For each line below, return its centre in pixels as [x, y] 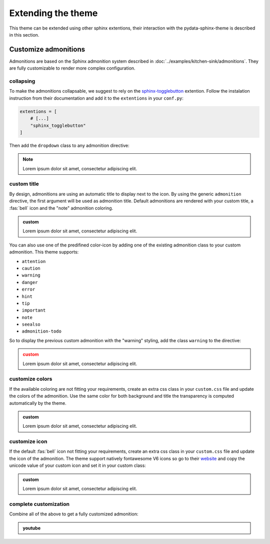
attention [34, 261]
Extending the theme [53, 13]
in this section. [24, 35]
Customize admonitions [47, 49]
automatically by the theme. [38, 403]
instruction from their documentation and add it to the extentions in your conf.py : [96, 98]
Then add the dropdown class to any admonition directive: [69, 145]
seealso [31, 325]
